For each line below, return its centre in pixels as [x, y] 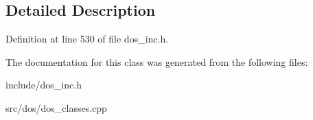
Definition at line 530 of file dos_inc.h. [87, 39]
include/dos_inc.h [44, 85]
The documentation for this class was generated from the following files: [157, 61]
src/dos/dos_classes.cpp [56, 107]
